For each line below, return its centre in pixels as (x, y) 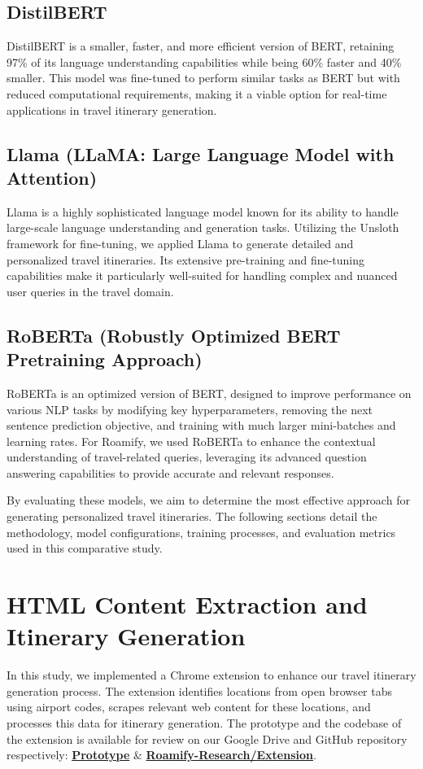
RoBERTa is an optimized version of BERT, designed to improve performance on (209, 393)
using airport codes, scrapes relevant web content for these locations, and (189, 707)
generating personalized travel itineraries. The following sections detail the (192, 516)
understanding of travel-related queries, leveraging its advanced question (187, 457)
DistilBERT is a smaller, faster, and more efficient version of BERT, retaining (201, 46)
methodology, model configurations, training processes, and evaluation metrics (201, 532)
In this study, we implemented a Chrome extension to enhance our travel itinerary (211, 675)
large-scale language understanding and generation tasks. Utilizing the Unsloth (203, 227)
